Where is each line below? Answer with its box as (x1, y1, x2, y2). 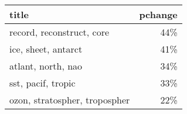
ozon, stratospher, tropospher (9, 93, 130, 106)
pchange (139, 8, 178, 21)
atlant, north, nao (9, 59, 83, 72)
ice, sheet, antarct (9, 42, 83, 56)
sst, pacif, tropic (9, 76, 76, 89)
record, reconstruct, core (9, 25, 110, 39)
